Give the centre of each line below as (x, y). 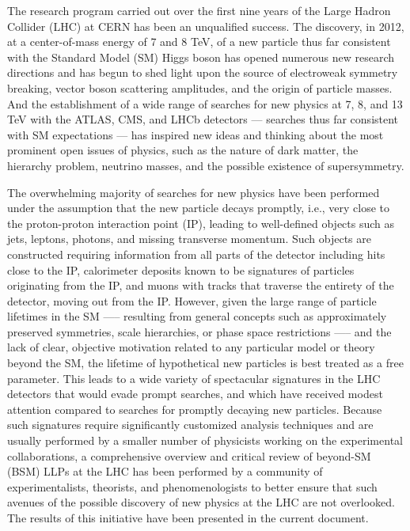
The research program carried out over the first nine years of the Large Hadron (199, 10)
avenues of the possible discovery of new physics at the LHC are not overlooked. (201, 502)
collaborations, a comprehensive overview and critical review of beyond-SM (189, 455)
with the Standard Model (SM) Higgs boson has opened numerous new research (201, 57)
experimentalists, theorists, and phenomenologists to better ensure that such (192, 486)
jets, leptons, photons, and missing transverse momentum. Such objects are (189, 239)
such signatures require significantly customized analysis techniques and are (190, 425)
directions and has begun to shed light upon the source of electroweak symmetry (203, 72)
